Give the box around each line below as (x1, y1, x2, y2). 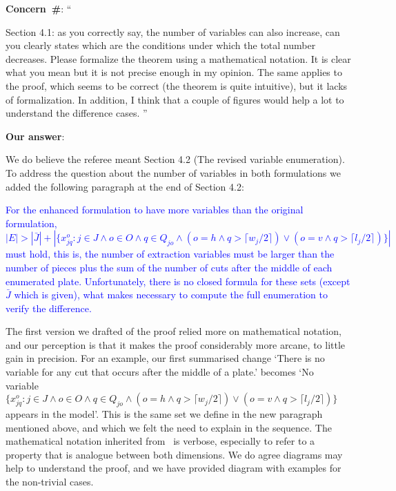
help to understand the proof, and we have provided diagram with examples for (6, 461, 341, 475)
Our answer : (6, 128, 65, 143)
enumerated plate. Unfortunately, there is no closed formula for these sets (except (6, 273, 350, 288)
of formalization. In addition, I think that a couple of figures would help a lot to (6, 92, 344, 106)
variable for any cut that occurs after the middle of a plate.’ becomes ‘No (6, 365, 314, 379)
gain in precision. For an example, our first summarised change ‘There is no (6, 351, 325, 365)
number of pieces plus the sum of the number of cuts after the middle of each (6, 260, 333, 274)
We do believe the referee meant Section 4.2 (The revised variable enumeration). (6, 152, 345, 166)
